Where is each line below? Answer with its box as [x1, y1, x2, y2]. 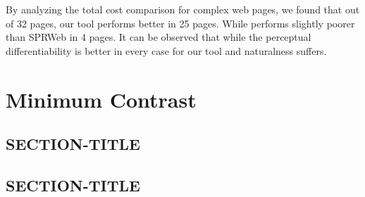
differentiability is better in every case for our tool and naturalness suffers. [6, 43, 327, 58]
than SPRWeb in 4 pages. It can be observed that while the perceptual [6, 30, 311, 44]
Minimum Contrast [6, 84, 197, 113]
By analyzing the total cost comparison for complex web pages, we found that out [6, 2, 360, 16]
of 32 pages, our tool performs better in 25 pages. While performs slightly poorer [6, 15, 355, 30]
